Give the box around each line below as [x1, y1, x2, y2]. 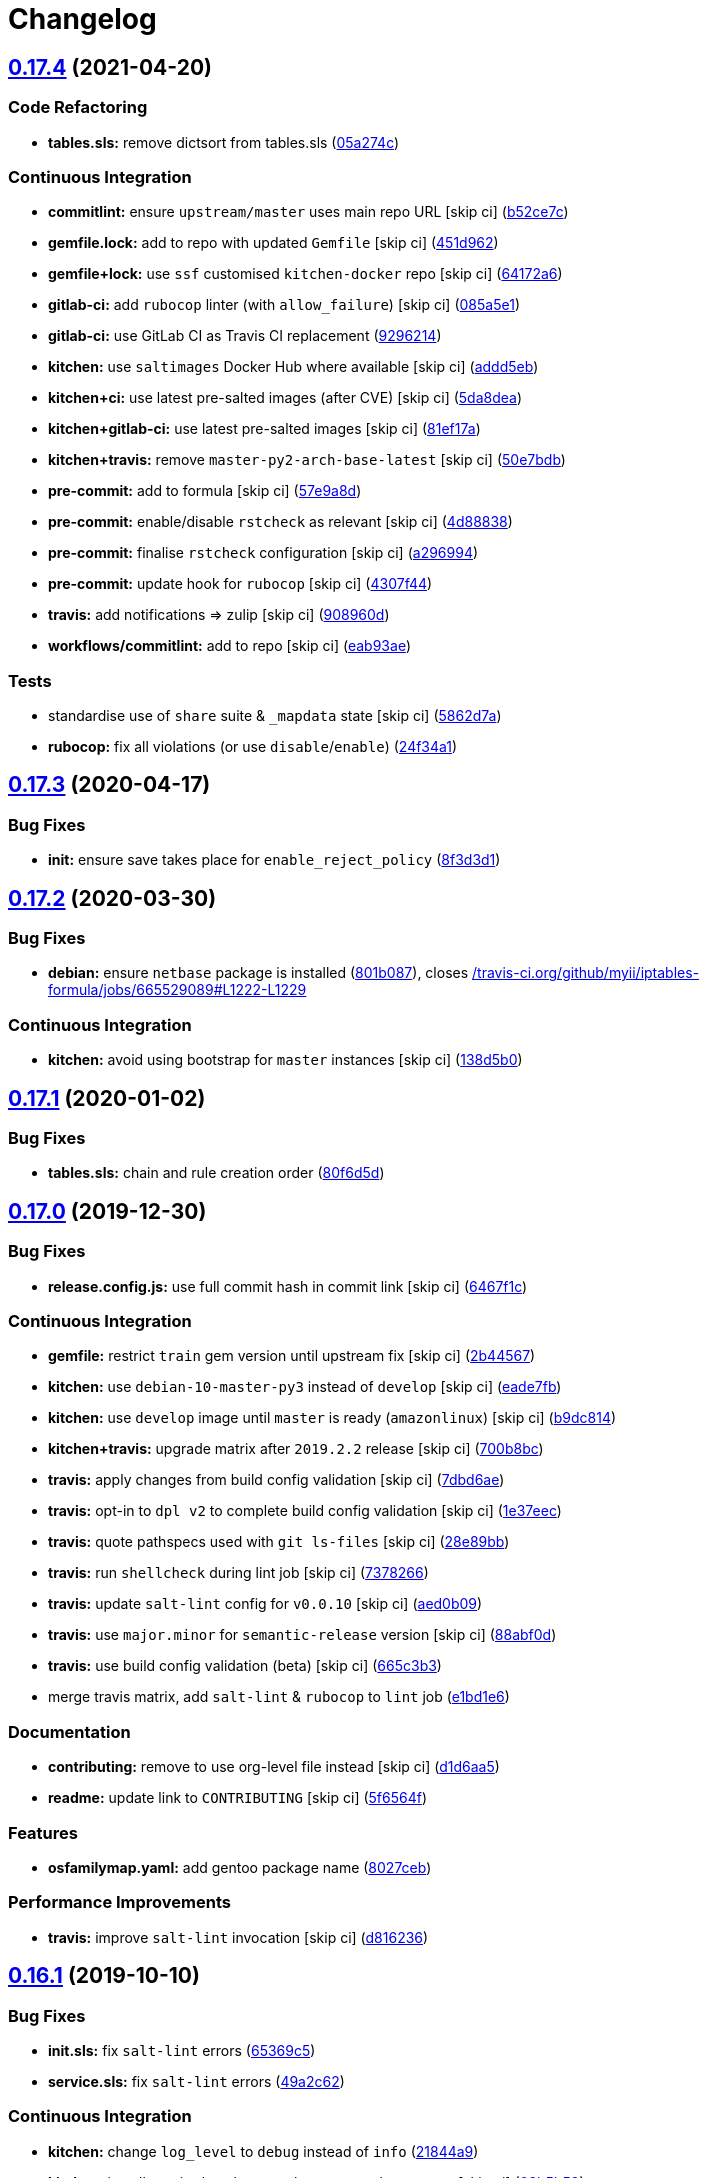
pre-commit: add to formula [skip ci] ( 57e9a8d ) [48, 482, 362, 500]
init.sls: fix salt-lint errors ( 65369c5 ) [48, 2041, 316, 2059]
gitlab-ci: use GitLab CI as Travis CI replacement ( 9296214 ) [48, 327, 442, 345]
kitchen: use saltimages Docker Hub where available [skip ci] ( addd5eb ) [48, 358, 539, 376]
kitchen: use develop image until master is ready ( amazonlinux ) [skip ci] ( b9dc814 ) [48, 1409, 617, 1427]
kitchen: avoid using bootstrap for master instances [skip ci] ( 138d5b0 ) [48, 1051, 523, 1069]
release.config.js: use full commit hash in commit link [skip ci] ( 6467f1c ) [48, 1277, 528, 1295]
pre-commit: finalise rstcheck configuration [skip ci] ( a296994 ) [48, 544, 479, 562]
